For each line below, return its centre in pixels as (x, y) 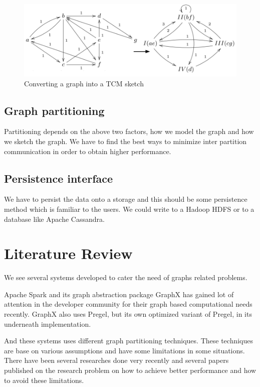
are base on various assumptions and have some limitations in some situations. (124, 350)
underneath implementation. (48, 324)
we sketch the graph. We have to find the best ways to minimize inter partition (125, 141)
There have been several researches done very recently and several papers (116, 360)
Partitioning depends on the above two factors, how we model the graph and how (129, 131)
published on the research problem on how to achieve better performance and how (130, 370)
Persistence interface (59, 178)
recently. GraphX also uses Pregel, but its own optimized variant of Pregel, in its (128, 314)
